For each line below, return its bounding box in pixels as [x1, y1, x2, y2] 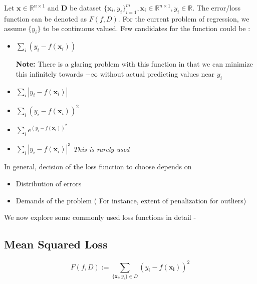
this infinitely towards [16, 68, 83, 79]
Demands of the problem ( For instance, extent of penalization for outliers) [16, 195, 246, 205]
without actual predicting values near [100, 68, 215, 79]
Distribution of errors [16, 178, 82, 189]
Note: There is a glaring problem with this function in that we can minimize [16, 59, 253, 69]
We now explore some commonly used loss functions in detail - [4, 212, 196, 222]
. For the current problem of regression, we [118, 13, 249, 24]
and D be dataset [47, 3, 102, 13]
